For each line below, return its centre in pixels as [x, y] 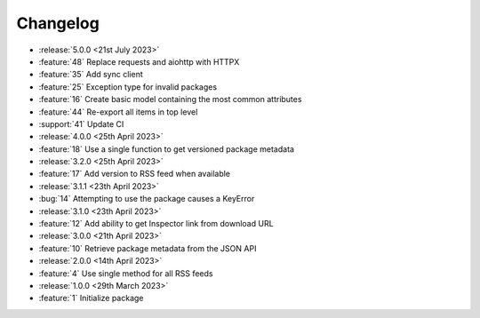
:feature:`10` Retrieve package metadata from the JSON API [148, 248]
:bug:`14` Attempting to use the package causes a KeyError [147, 199]
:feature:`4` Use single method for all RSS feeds [126, 273]
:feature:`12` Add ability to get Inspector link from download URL [156, 224]
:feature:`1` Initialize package [91, 298]
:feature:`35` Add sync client [91, 75]
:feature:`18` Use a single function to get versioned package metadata [167, 149]
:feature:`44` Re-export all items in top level [118, 112]
